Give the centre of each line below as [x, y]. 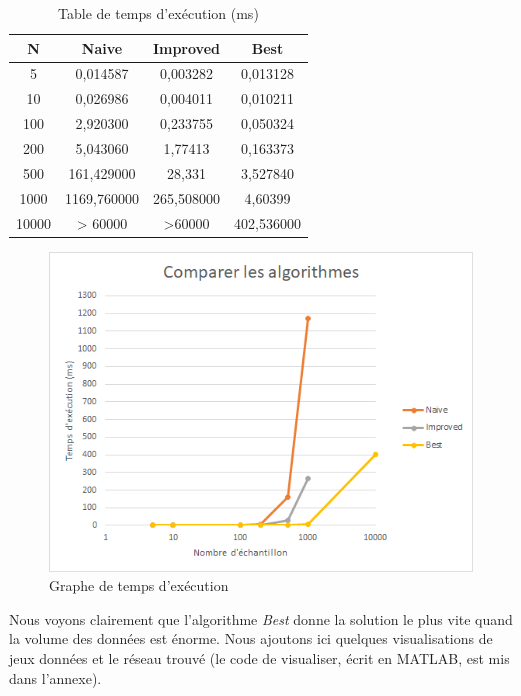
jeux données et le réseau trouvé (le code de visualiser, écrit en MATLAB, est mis [259, 657]
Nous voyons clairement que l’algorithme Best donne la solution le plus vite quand [261, 618]
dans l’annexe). [55, 677]
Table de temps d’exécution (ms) [158, 13]
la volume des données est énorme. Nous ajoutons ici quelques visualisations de [251, 638]
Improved [186, 47]
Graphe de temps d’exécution [139, 585]
